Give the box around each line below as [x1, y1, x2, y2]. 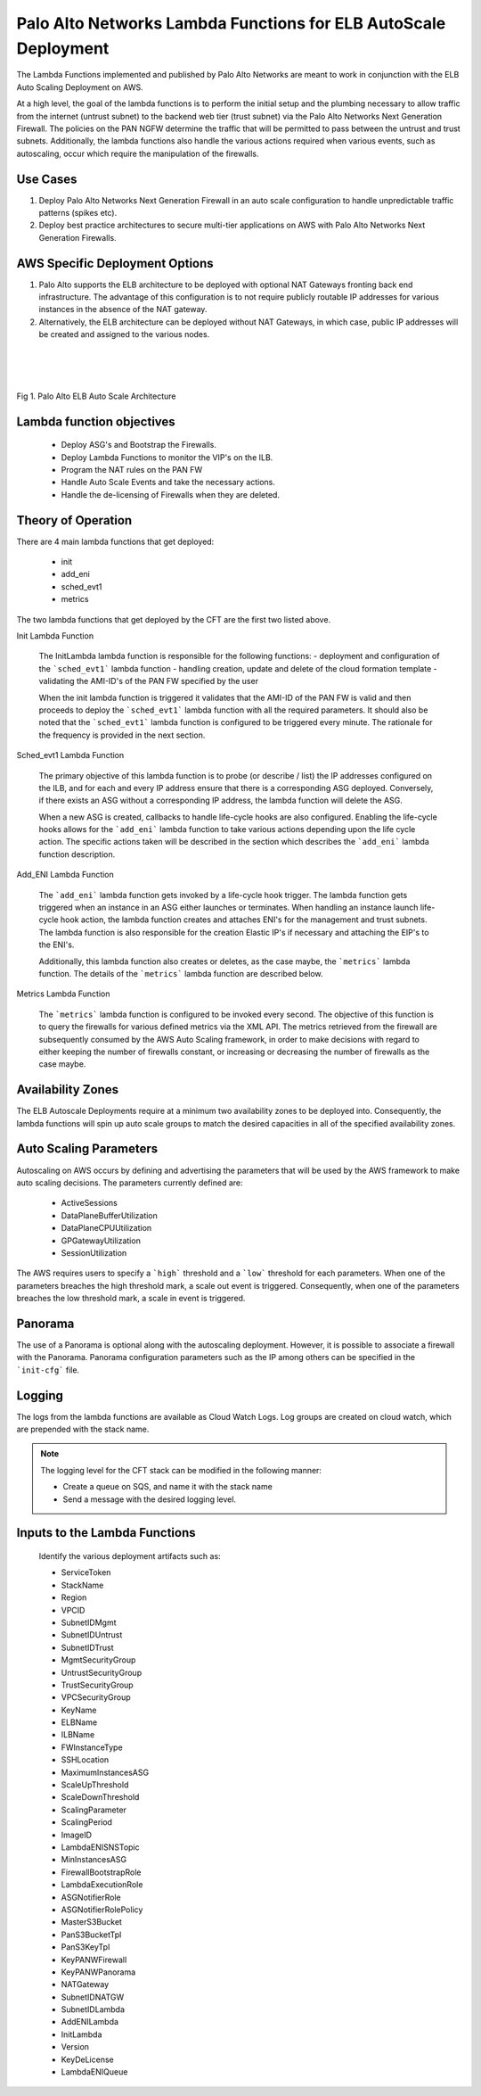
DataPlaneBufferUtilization [61, 1209, 158, 1221]
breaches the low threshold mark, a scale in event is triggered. [16, 1293, 246, 1304]
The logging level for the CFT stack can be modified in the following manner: [40, 1465, 322, 1475]
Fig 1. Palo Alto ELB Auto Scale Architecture [16, 391, 177, 401]
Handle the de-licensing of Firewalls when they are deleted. [61, 489, 281, 499]
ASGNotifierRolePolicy [61, 1904, 143, 1915]
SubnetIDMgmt [61, 1617, 117, 1628]
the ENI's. [38, 939, 75, 950]
